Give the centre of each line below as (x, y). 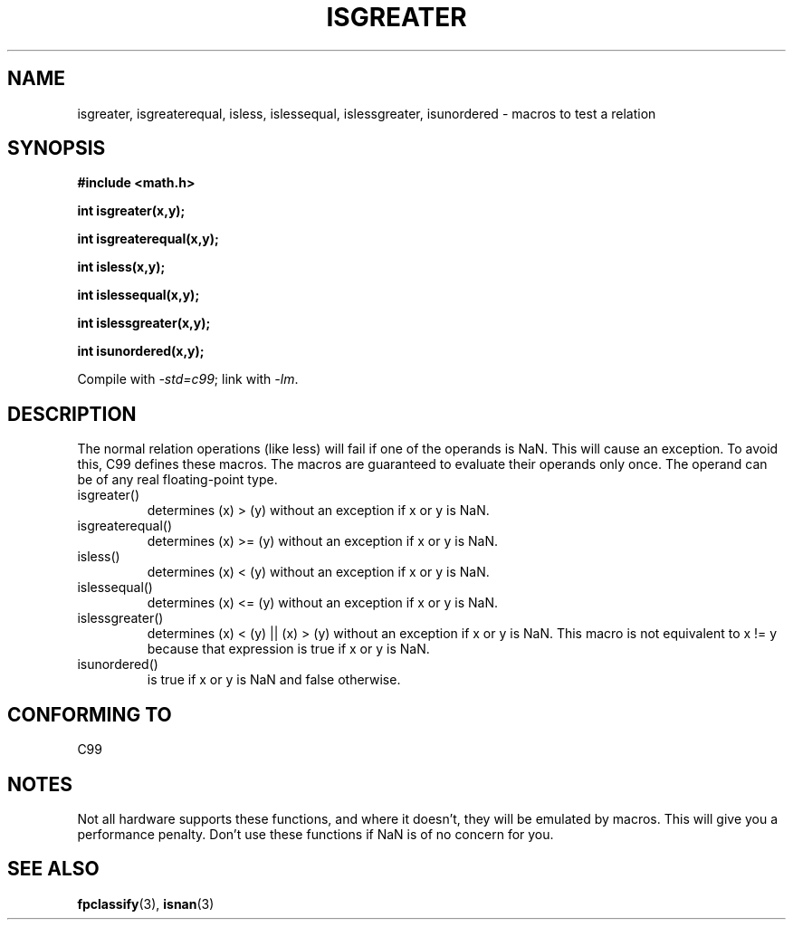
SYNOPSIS (57, 148)
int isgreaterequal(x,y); (148, 239)
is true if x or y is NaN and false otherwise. (274, 680)
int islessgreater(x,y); (144, 323)
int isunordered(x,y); (141, 351)
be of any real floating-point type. (177, 480)
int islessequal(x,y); (139, 295)
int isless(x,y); (121, 267)
